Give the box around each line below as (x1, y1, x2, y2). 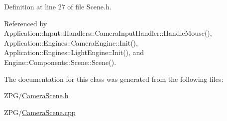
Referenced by (4, 18, 47, 28)
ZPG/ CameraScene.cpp (4, 107, 76, 117)
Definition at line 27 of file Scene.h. (4, 1, 112, 11)
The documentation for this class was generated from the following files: (4, 73, 224, 84)
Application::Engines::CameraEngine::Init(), (4, 37, 138, 48)
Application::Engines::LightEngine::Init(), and (4, 47, 144, 58)
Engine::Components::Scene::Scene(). (4, 57, 116, 67)
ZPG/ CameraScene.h (4, 90, 69, 101)
